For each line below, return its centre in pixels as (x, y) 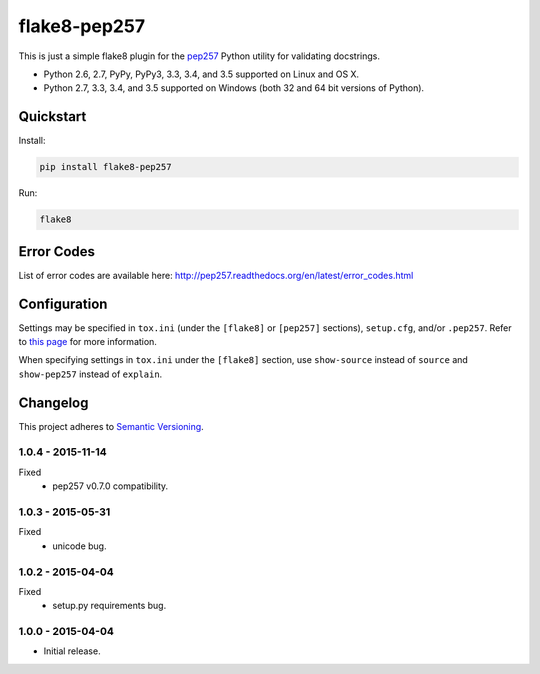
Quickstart (52, 116)
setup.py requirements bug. (109, 606)
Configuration (63, 303)
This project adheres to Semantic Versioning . (111, 426)
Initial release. (72, 651)
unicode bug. (79, 546)
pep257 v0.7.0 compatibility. (110, 486)
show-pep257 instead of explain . (90, 374)
